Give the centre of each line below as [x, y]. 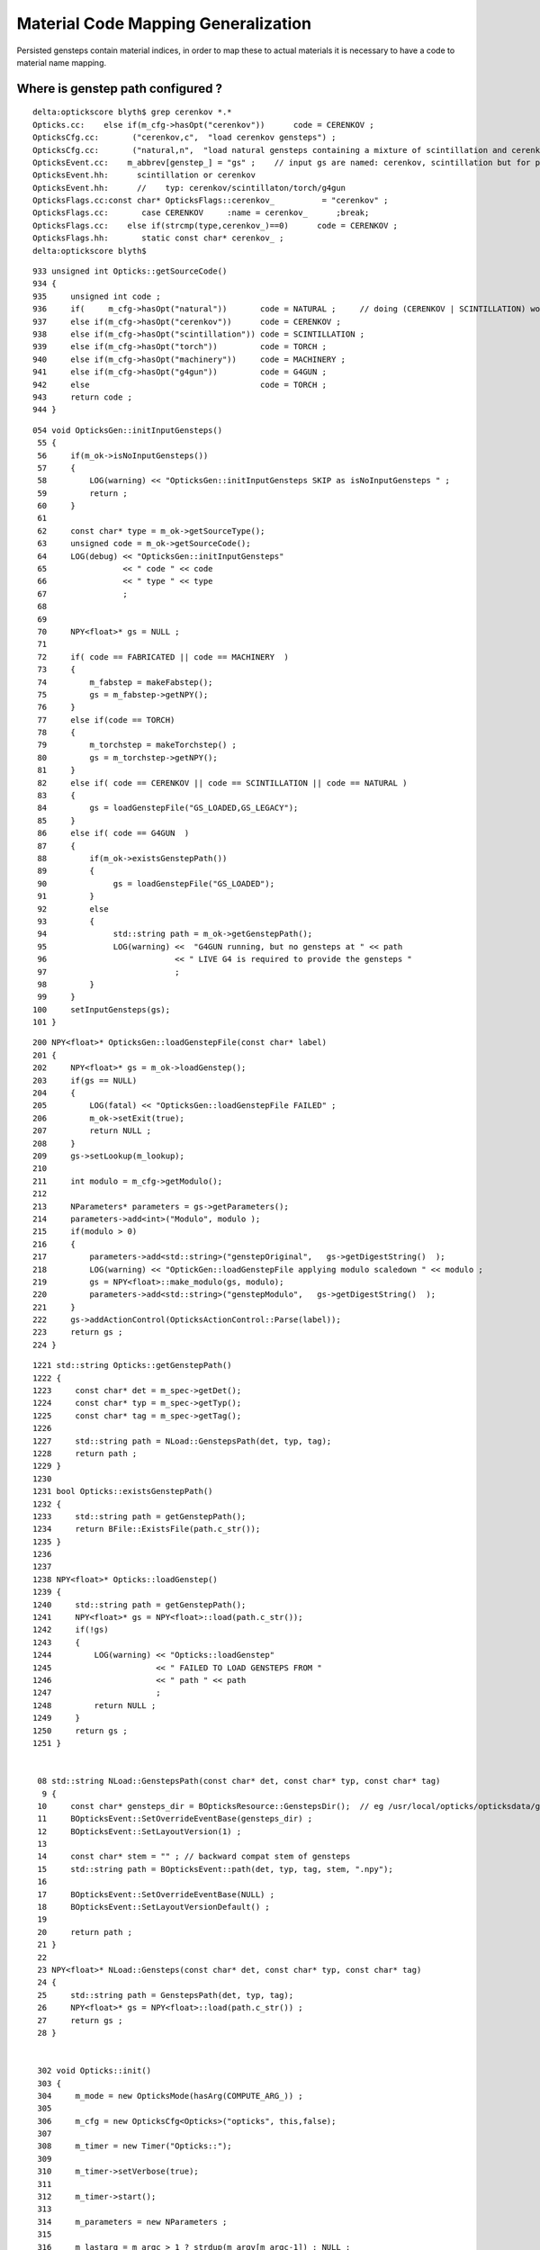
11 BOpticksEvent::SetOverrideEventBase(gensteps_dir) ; [175, 1819]
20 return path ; [85, 1932]
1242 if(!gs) [71, 1630]
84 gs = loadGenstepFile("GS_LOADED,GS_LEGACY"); [168, 808]
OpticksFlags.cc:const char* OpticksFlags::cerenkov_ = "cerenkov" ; [211, 201]
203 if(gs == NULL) [85, 1080]
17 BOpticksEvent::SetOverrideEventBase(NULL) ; [156, 1894]
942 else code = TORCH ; [180, 384]
